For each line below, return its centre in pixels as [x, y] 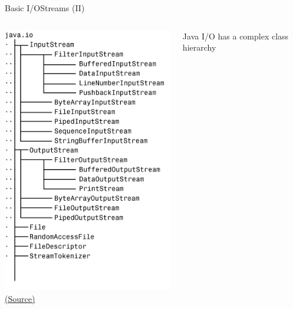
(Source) [20, 298]
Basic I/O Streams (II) [45, 8]
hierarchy [199, 47]
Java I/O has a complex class [236, 36]
